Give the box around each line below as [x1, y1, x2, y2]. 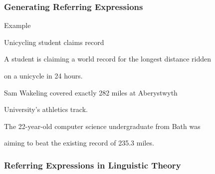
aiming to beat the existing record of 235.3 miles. [4, 137, 154, 148]
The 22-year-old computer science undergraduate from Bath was [4, 120, 201, 131]
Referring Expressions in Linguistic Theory [4, 158, 181, 171]
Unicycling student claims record [4, 36, 104, 47]
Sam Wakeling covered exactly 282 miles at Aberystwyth [4, 87, 178, 97]
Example [4, 20, 31, 30]
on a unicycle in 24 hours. [4, 70, 83, 80]
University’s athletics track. [4, 104, 88, 114]
